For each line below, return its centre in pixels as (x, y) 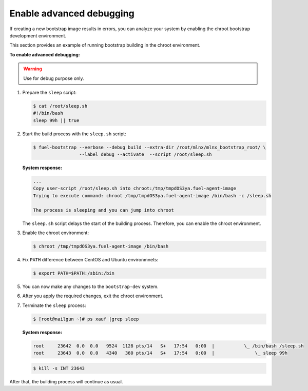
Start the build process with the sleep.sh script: (74, 134)
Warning (33, 69)
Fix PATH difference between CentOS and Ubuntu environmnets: (90, 259)
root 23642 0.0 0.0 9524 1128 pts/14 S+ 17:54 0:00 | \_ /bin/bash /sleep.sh (168, 346)
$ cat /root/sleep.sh (60, 106)
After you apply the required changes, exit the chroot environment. (93, 296)
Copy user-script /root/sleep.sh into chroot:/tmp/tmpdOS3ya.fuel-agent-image (134, 189)
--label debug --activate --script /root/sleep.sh (145, 155)
